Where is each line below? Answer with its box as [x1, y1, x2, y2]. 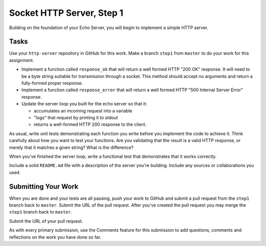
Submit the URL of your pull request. [9, 218, 83, 224]
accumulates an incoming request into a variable [33, 107, 133, 113]
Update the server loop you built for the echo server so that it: [21, 101, 147, 107]
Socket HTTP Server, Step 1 [9, 7, 124, 18]
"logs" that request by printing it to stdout [33, 114, 118, 120]
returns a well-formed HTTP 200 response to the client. [33, 121, 147, 128]
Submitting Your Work [9, 182, 79, 191]
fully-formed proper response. [21, 80, 83, 86]
